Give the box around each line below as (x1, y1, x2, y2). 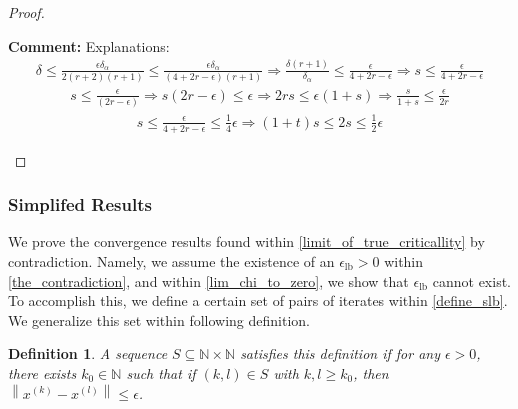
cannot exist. (432, 270, 511, 291)
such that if (126, 362, 196, 383)
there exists (8, 362, 77, 383)
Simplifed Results (8, 192, 152, 217)
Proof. (8, 2, 45, 22)
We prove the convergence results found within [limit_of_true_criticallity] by (8, 231, 485, 252)
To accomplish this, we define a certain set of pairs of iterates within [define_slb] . (8, 290, 508, 311)
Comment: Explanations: (8, 35, 170, 56)
